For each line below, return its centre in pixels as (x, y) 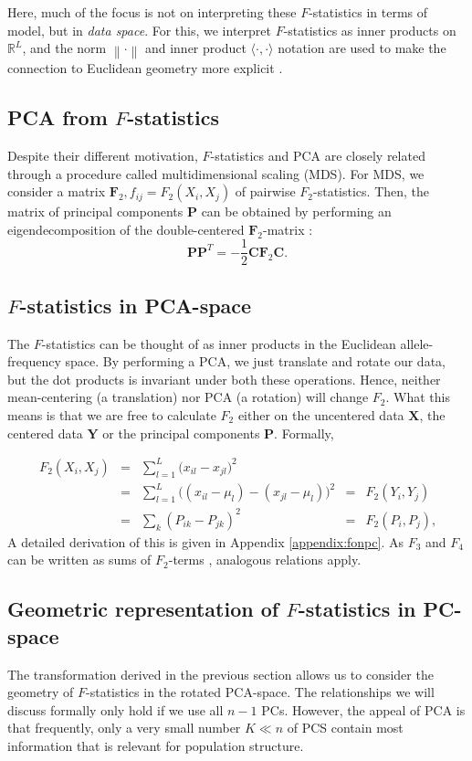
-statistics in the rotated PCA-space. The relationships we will (260, 692)
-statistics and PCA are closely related (318, 155)
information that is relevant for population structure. (156, 745)
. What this (418, 397)
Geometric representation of (143, 609)
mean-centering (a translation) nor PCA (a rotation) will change (188, 397)
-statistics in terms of (368, 12)
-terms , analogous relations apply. (265, 560)
